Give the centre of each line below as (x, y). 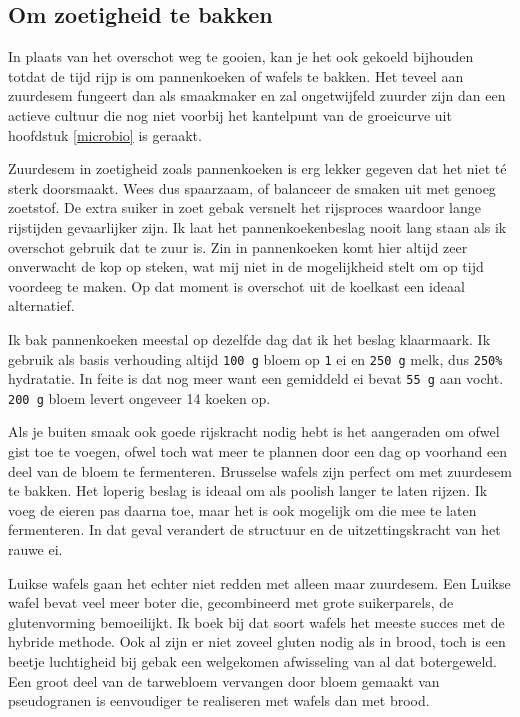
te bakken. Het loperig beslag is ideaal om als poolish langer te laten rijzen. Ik (248, 490)
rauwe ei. (35, 549)
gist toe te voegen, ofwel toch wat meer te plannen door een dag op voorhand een (258, 451)
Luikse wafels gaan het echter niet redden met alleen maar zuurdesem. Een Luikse (259, 582)
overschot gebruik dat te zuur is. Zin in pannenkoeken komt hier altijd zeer (238, 246)
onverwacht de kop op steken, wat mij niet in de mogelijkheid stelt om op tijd (246, 266)
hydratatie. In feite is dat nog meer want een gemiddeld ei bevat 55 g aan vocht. (256, 378)
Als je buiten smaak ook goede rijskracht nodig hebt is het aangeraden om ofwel (254, 431)
